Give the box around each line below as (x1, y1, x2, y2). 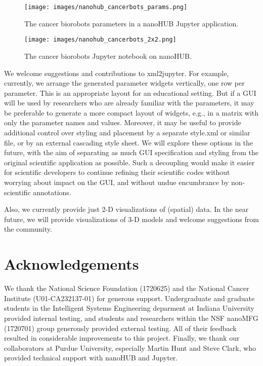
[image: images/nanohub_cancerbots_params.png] (24, 4, 188, 11)
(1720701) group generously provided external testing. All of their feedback (4, 322, 237, 333)
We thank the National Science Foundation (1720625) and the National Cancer (4, 283, 249, 294)
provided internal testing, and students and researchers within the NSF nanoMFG (4, 312, 258, 323)
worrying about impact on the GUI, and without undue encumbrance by (4, 177, 229, 188)
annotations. (33, 187, 71, 197)
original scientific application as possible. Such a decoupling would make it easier (4, 157, 255, 167)
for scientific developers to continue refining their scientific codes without (4, 167, 230, 177)
